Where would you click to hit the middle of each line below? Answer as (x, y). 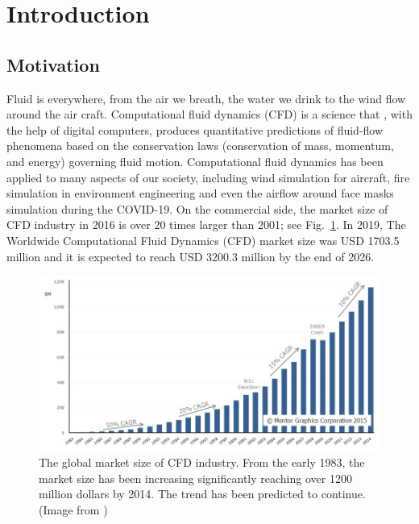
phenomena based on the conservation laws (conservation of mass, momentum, (200, 146)
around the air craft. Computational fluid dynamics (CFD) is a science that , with (209, 114)
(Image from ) (73, 509)
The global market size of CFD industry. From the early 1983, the (202, 462)
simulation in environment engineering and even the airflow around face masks (200, 193)
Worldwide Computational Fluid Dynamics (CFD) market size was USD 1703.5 (203, 240)
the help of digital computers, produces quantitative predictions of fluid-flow (195, 129)
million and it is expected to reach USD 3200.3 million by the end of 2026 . (191, 256)
